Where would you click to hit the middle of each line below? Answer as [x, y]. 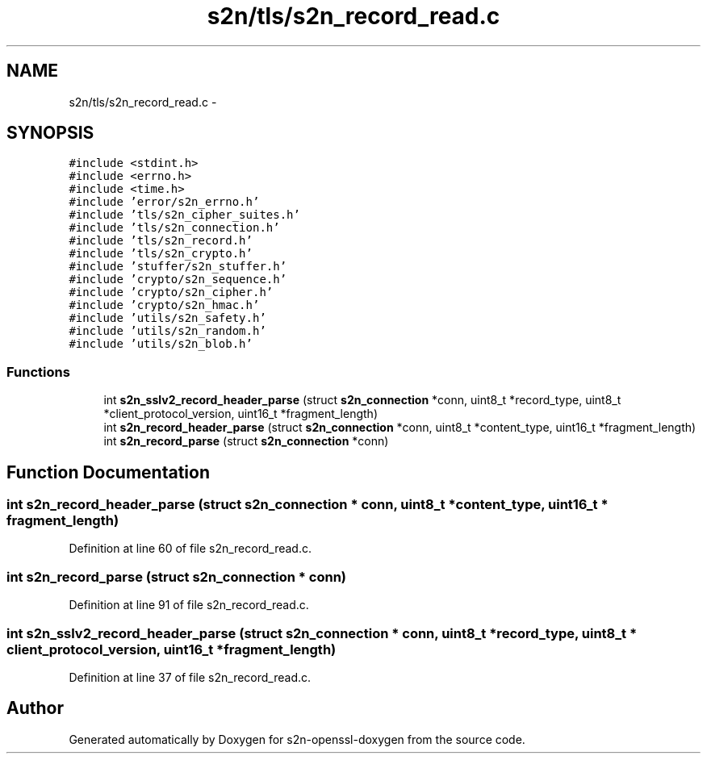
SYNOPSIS [50, 133]
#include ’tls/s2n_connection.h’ [174, 228]
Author [35, 708]
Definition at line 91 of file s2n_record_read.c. [189, 605]
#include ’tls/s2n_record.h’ [161, 241]
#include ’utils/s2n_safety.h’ [167, 318]
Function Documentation [108, 472]
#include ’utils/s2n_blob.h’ [161, 344]
